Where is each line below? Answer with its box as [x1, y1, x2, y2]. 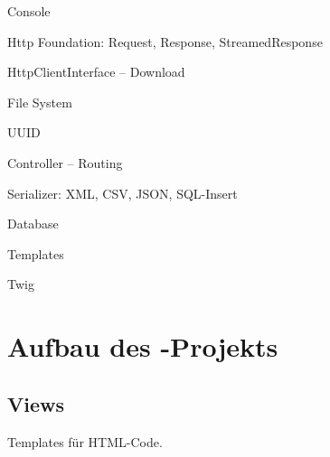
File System [7, 92, 72, 111]
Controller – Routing [7, 153, 123, 172]
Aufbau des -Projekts [7, 328, 278, 365]
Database [7, 214, 59, 233]
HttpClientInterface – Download [7, 62, 185, 81]
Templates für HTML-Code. [7, 432, 163, 451]
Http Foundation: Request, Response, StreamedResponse [7, 32, 323, 51]
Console [7, 2, 51, 20]
